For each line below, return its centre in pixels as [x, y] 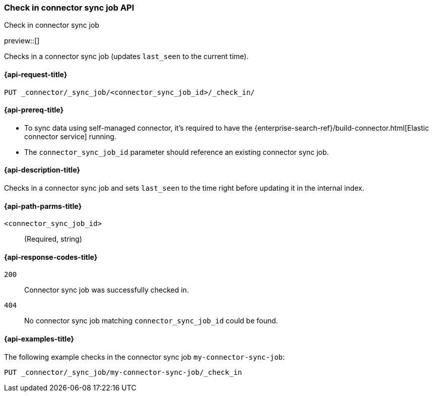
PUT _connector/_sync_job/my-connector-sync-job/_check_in [123, 372]
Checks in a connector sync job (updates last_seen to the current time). [126, 56]
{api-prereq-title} [34, 110]
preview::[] [22, 41]
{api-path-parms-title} [43, 206]
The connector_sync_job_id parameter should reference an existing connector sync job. [177, 152]
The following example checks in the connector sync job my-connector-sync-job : [144, 357]
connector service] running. [70, 136]
